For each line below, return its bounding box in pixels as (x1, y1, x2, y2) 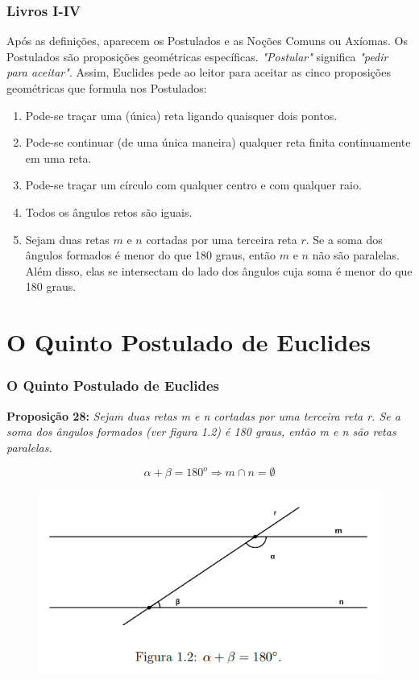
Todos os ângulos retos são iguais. (25, 203, 193, 220)
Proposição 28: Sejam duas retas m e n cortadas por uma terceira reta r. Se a (6, 407, 400, 424)
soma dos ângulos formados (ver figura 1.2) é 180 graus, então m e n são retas (6, 423, 396, 440)
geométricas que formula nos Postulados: (6, 80, 207, 96)
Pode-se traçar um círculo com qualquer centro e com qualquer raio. (25, 176, 362, 193)
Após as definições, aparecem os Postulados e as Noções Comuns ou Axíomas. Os (6, 32, 408, 49)
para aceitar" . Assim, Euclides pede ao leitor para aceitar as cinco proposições (6, 64, 391, 81)
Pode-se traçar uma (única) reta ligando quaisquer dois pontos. (25, 106, 338, 123)
